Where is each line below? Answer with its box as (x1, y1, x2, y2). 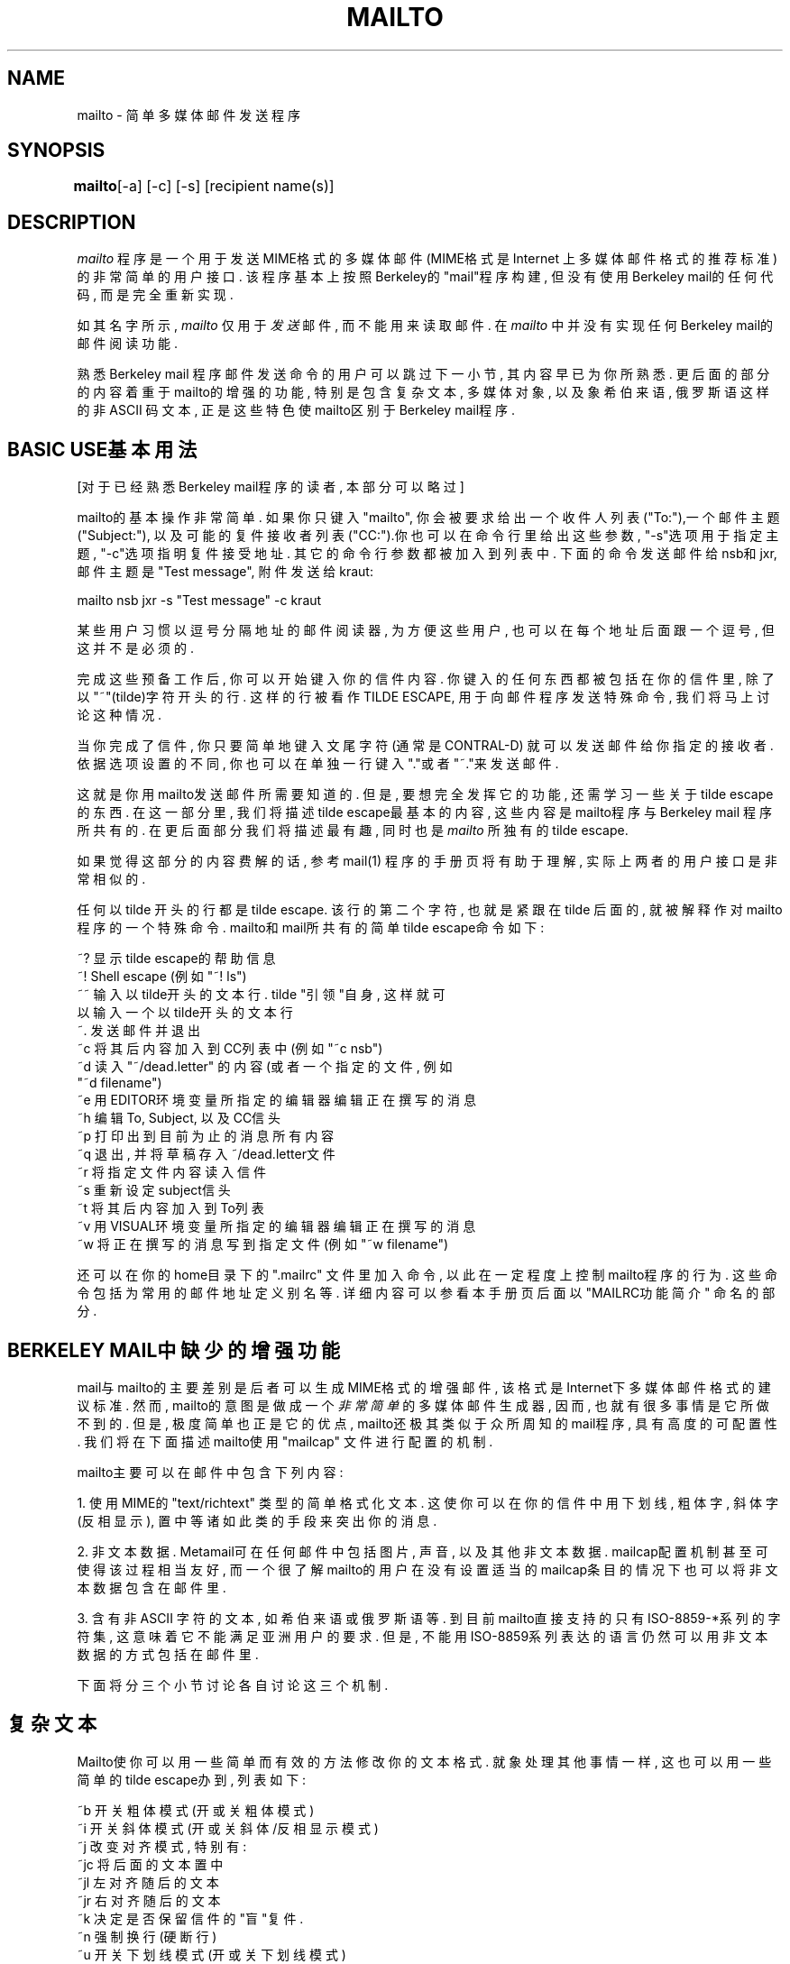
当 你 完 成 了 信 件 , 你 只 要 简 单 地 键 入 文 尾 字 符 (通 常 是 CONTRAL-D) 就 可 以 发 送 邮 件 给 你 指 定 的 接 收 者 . (77, 738, 774, 754)
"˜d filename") (77, 1075, 162, 1091)
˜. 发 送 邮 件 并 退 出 (77, 1023, 201, 1039)
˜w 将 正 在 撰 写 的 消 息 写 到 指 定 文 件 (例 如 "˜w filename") (77, 1236, 449, 1253)
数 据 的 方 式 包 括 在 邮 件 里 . (77, 1646, 259, 1662)
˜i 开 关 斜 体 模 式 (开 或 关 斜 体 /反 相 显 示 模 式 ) (77, 1820, 379, 1836)
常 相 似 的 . (77, 871, 146, 887)
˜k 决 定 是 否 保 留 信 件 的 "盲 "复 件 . (77, 1910, 304, 1926)
